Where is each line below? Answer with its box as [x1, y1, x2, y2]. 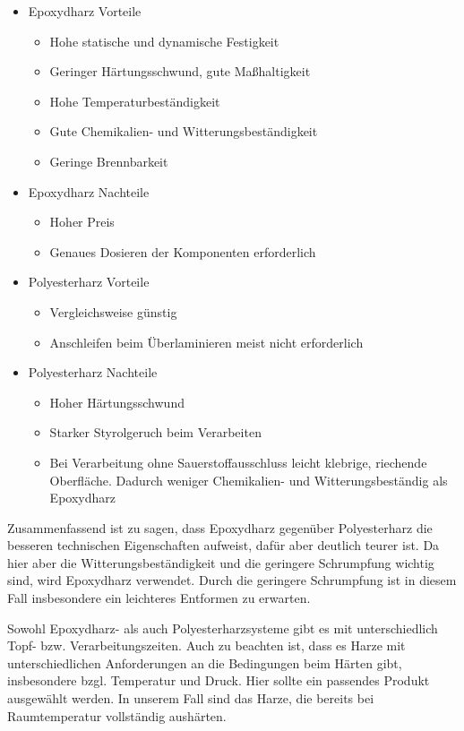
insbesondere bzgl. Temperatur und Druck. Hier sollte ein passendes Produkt [7, 671, 430, 690]
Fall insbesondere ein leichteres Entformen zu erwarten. [7, 589, 311, 607]
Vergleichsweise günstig [49, 302, 177, 321]
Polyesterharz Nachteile [28, 363, 158, 382]
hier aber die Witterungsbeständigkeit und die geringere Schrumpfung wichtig [7, 553, 434, 572]
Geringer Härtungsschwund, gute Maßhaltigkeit [49, 62, 311, 81]
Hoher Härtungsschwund [49, 392, 185, 411]
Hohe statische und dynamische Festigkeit [49, 31, 279, 50]
